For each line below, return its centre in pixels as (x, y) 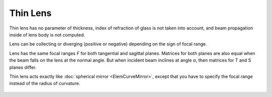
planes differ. (23, 67)
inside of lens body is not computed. (47, 34)
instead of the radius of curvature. (45, 83)
